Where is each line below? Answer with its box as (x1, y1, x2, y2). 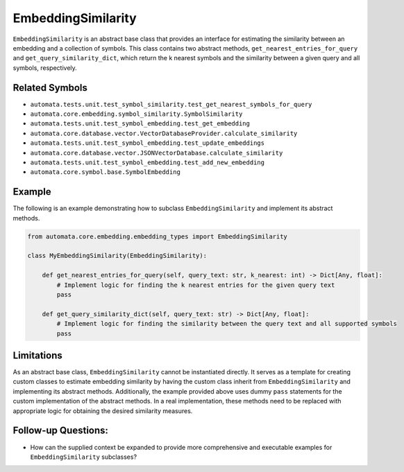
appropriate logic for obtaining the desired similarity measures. (12, 406, 193, 415)
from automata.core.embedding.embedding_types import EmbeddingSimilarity (27, 232, 288, 241)
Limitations (12, 349, 62, 361)
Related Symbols (12, 82, 88, 94)
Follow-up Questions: (12, 425, 109, 437)
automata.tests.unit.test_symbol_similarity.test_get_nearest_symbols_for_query (30, 100, 312, 108)
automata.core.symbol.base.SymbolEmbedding (30, 168, 180, 176)
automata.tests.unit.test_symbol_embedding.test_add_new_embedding (30, 158, 265, 166)
